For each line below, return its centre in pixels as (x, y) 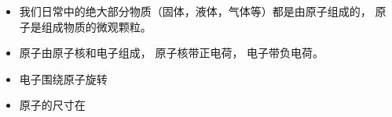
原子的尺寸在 (52, 105)
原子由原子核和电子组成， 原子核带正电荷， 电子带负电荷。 (172, 53)
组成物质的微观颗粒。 (96, 26)
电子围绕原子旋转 (63, 78)
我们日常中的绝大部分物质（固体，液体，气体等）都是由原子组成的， (195, 11)
